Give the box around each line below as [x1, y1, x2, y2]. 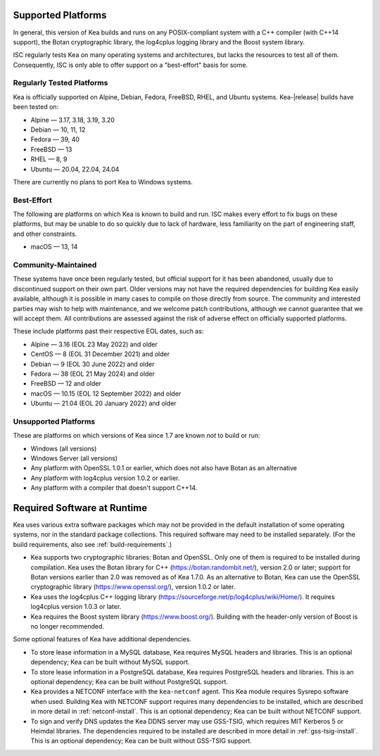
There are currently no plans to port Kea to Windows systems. [13, 177, 194, 186]
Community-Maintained [13, 260, 97, 270]
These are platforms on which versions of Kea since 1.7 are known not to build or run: [13, 431, 260, 440]
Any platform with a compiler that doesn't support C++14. [30, 484, 198, 492]
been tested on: [13, 103, 59, 111]
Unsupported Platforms [13, 416, 95, 426]
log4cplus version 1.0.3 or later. [30, 603, 122, 611]
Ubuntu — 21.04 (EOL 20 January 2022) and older [30, 399, 177, 408]
